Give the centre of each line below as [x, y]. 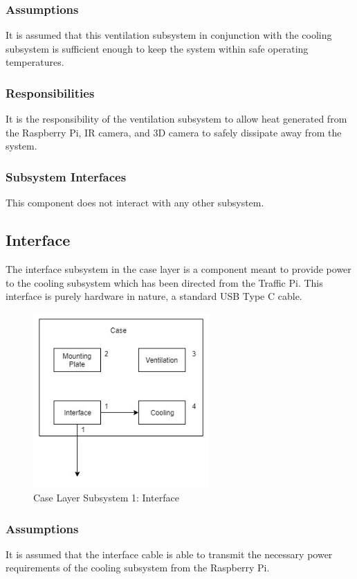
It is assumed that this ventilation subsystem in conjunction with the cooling [169, 35]
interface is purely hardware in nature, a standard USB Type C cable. [154, 296]
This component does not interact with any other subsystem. [135, 203]
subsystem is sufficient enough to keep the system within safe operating [157, 48]
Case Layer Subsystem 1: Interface [106, 498]
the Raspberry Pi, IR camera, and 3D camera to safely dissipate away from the [174, 132]
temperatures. [35, 62]
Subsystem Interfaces [66, 176]
